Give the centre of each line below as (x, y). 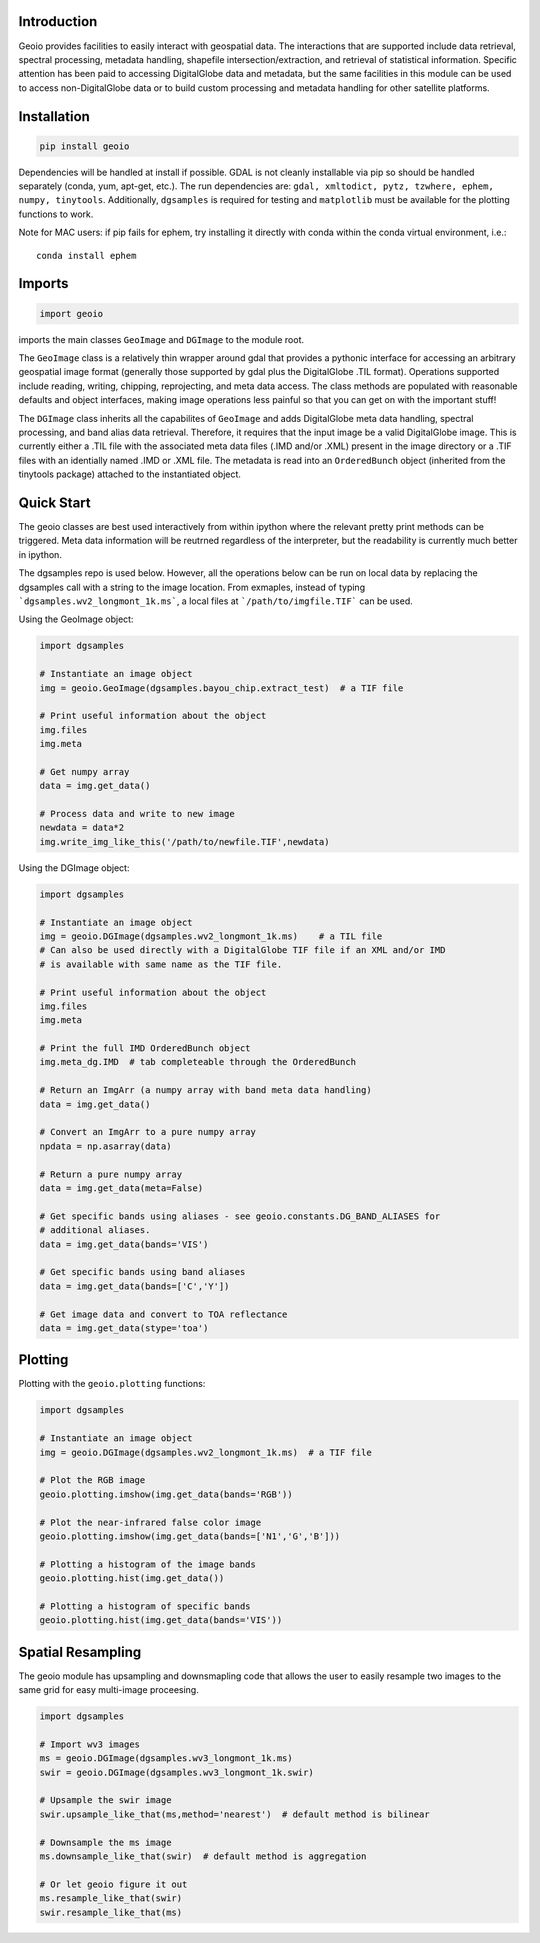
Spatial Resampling (80, 1651)
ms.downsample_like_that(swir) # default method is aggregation (203, 1856)
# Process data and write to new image (137, 814)
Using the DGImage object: (74, 867)
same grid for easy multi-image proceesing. (108, 1690)
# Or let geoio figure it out (113, 1884)
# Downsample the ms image (105, 1842)
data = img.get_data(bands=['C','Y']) (134, 1286)
